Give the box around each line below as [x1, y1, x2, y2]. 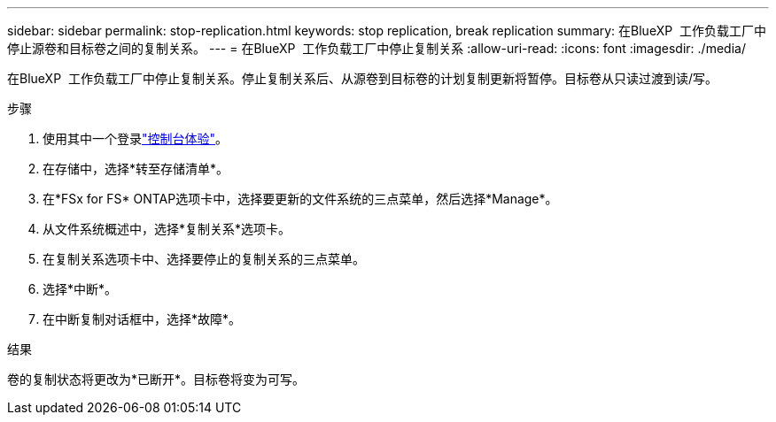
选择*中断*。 [43, 281, 118, 296]
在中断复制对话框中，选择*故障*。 [43, 311, 242, 326]
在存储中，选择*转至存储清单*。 [43, 161, 229, 176]
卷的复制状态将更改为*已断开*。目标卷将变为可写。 [7, 372, 306, 387]
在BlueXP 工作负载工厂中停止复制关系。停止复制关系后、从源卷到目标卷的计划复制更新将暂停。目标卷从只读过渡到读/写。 [7, 71, 718, 86]
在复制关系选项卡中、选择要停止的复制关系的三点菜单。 [43, 251, 365, 266]
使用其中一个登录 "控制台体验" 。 [43, 131, 229, 146]
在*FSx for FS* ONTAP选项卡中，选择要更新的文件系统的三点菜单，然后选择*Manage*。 [43, 191, 558, 206]
